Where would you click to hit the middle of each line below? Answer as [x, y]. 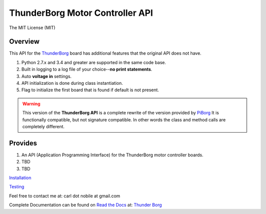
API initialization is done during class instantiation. [72, 83]
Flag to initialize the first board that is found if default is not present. [90, 90]
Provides [23, 143]
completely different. [44, 126]
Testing [17, 187]
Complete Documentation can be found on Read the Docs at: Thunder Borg [85, 205]
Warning [31, 104]
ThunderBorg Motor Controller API [81, 13]
